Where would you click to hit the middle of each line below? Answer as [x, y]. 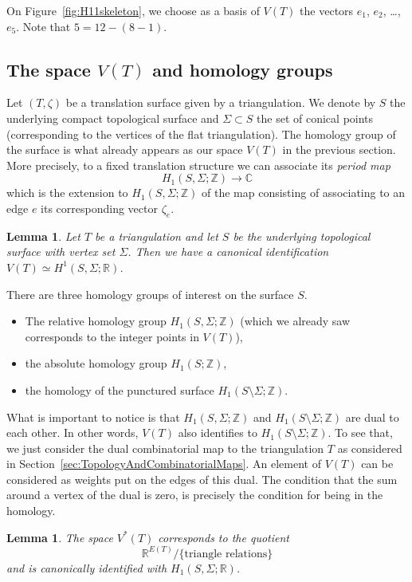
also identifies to [218, 433]
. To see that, [360, 433]
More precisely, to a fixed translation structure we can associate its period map [198, 165]
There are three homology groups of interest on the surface [150, 294]
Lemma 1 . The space [60, 537]
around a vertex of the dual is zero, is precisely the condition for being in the [195, 495]
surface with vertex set [61, 252]
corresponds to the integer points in [112, 336]
